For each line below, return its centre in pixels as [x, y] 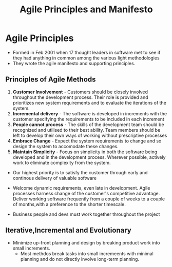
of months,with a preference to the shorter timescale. [69, 204]
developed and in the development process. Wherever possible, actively [89, 157]
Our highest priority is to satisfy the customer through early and [80, 172]
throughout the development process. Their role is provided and [80, 97]
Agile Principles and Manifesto [86, 9]
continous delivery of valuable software [54, 178]
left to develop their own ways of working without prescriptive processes [90, 135]
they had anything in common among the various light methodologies [86, 58]
